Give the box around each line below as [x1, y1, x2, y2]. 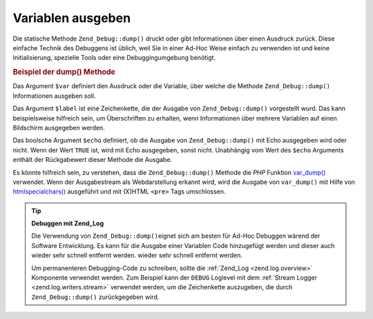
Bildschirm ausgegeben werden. [12, 123, 105, 132]
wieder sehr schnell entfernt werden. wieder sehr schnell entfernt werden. [31, 251, 243, 260]
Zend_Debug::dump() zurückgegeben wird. [31, 293, 160, 301]
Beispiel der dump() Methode [12, 68, 115, 77]
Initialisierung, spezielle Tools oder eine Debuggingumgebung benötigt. [12, 54, 216, 62]
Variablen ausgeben [12, 10, 131, 25]
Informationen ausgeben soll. [12, 92, 96, 100]
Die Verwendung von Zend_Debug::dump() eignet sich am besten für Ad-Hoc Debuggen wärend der [31, 231, 321, 240]
